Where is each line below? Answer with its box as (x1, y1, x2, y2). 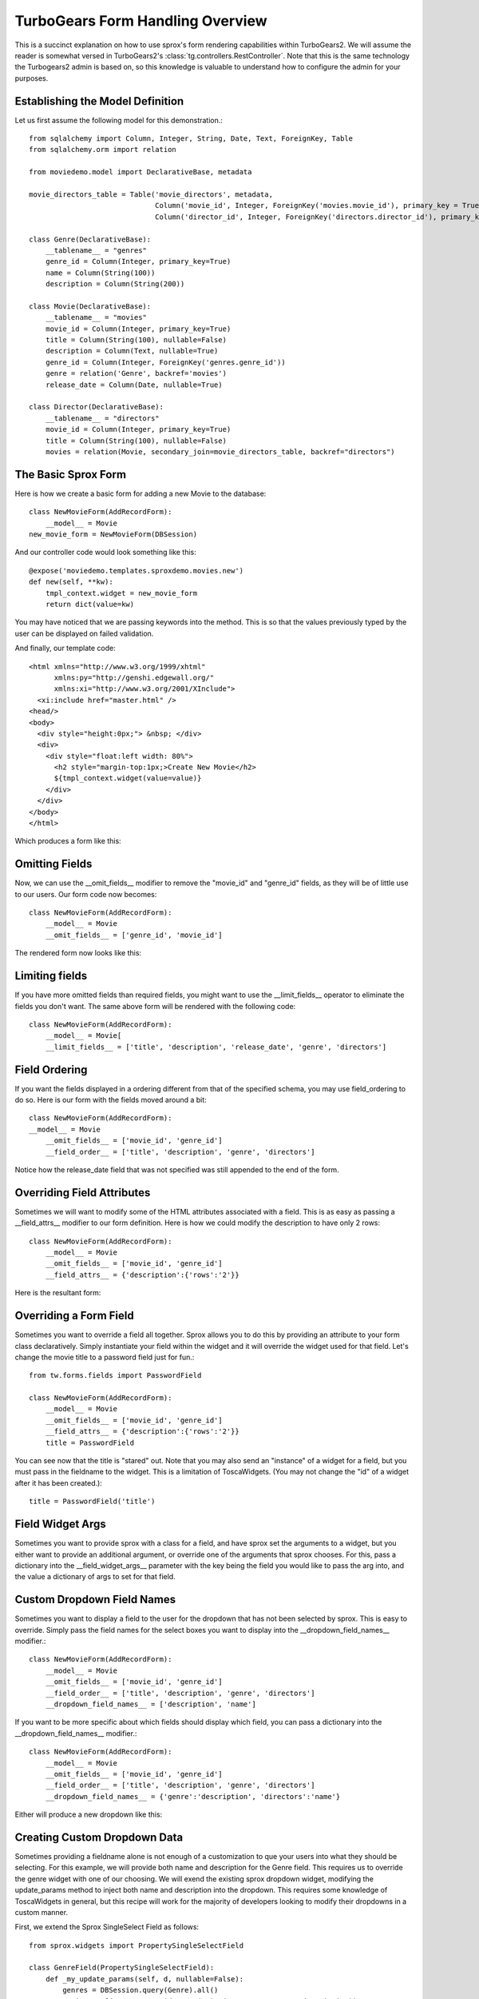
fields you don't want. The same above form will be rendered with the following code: (14, 1001, 296, 1011)
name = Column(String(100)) (45, 268, 156, 277)
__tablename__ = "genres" (45, 245, 148, 255)
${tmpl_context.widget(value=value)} (53, 774, 202, 783)
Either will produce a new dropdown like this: (14, 1809, 163, 1819)
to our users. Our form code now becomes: (14, 889, 157, 899)
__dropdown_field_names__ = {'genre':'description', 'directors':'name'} (45, 1792, 341, 1801)
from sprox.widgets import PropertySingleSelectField (29, 1941, 243, 1950)
